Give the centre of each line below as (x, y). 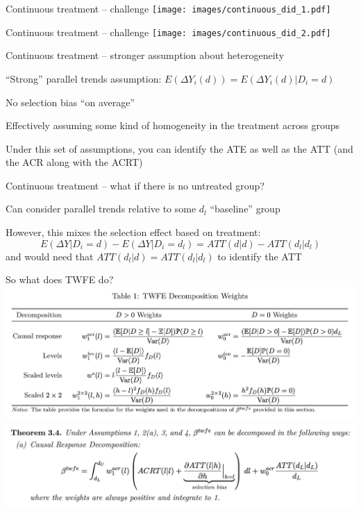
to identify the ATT (260, 256)
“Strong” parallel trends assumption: (84, 78)
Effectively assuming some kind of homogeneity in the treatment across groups (173, 125)
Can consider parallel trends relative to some (101, 209)
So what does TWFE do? (60, 279)
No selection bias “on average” (70, 102)
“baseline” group (245, 209)
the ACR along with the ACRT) (74, 162)
